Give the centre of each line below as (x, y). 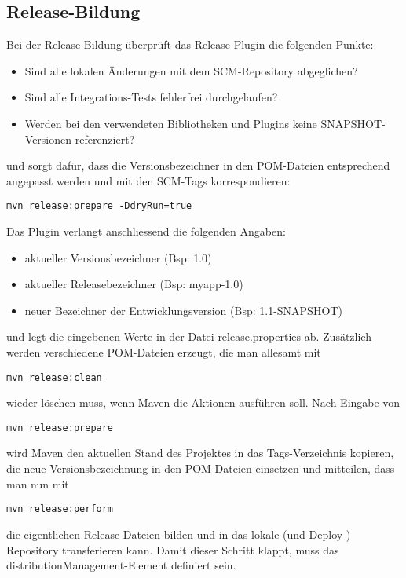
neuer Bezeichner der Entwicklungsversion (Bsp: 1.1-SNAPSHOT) (183, 310)
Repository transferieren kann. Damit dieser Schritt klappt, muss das (173, 549)
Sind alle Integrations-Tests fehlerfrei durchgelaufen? (151, 97)
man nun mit (38, 483)
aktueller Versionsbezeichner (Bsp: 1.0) (118, 257)
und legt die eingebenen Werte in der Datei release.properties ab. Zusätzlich (189, 337)
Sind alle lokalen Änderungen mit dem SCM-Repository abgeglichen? (191, 70)
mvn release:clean (54, 377)
